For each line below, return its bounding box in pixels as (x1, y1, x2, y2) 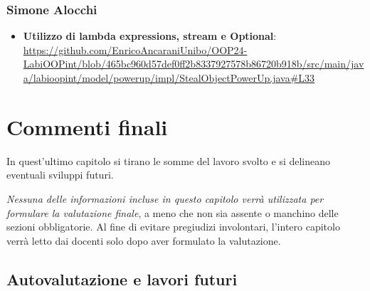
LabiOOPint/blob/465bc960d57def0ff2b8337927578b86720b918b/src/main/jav (23, 56, 364, 71)
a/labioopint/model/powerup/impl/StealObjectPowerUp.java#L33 (23, 70, 315, 85)
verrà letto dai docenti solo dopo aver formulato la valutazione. (6, 233, 281, 248)
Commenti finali (6, 112, 168, 141)
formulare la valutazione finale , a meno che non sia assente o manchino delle (6, 205, 339, 220)
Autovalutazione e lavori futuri (6, 268, 238, 290)
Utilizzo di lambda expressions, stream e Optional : (23, 28, 277, 43)
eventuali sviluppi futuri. (6, 167, 114, 182)
